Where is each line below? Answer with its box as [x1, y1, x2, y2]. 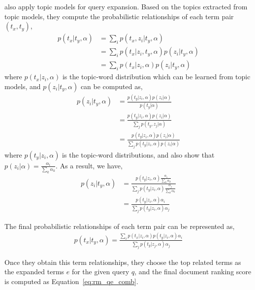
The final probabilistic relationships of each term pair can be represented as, [4, 221, 235, 231]
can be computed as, [80, 81, 143, 91]
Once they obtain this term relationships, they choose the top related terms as [4, 257, 241, 267]
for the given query [71, 266, 129, 277]
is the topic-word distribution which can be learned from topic [62, 71, 251, 82]
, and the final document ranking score [134, 266, 252, 277]
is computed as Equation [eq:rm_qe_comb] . [4, 276, 138, 287]
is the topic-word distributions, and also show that [62, 149, 215, 160]
